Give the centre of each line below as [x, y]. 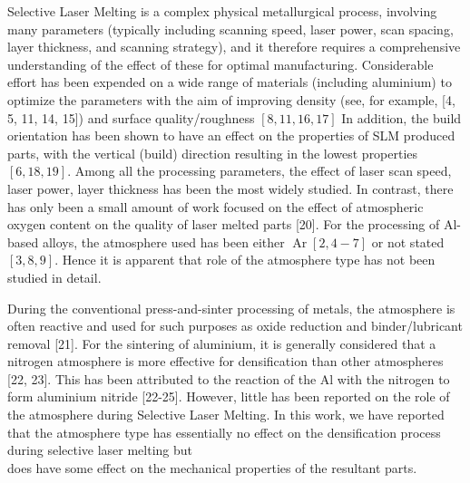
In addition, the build [401, 117]
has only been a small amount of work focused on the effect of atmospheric [215, 206]
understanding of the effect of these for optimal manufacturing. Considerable [220, 64]
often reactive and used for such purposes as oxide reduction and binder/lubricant [235, 326]
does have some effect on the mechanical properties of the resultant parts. [212, 467]
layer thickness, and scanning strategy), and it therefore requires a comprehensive [234, 47]
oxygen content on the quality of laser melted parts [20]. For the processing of [224, 224]
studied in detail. [54, 277]
